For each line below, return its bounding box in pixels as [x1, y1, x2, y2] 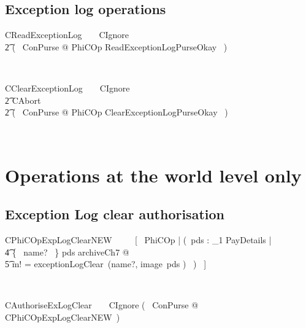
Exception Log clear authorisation [5, 205, 224, 224]
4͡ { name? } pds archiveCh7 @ [5, 245, 129, 258]
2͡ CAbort [5, 93, 41, 106]
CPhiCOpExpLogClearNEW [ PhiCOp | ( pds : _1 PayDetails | [5, 233, 272, 246]
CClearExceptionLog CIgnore [5, 81, 130, 94]
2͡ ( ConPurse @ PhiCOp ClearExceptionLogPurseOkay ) [5, 106, 228, 119]
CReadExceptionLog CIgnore [5, 28, 129, 41]
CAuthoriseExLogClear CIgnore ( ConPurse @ [5, 299, 199, 311]
